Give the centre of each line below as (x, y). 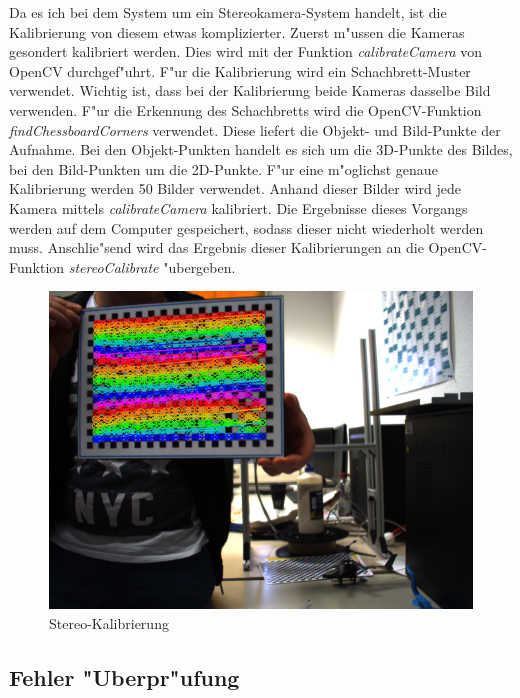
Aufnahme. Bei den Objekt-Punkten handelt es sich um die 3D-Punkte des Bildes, (261, 149)
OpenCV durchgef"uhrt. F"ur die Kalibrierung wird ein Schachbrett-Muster (240, 70)
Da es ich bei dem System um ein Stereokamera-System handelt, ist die (228, 12)
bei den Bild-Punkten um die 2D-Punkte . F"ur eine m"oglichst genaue (223, 168)
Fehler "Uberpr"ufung (124, 676)
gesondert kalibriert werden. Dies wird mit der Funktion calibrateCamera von (245, 51)
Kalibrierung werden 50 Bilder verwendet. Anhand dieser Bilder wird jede (235, 188)
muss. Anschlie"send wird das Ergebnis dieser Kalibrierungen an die (216, 247)
